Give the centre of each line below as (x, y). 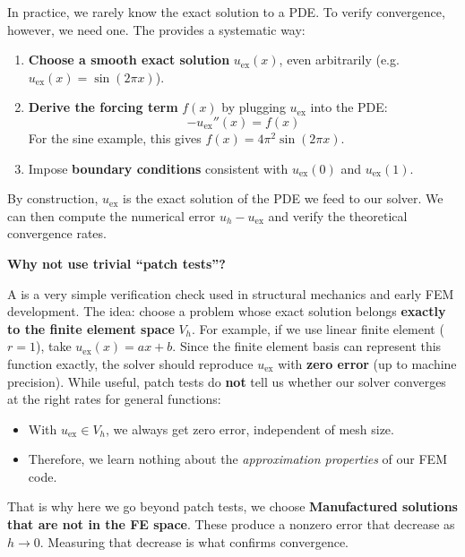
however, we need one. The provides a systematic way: (156, 29)
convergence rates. (57, 233)
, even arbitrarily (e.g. (339, 60)
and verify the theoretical (338, 215)
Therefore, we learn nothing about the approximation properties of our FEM (237, 459)
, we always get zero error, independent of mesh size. (250, 428)
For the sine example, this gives (115, 137)
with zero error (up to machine (367, 363)
